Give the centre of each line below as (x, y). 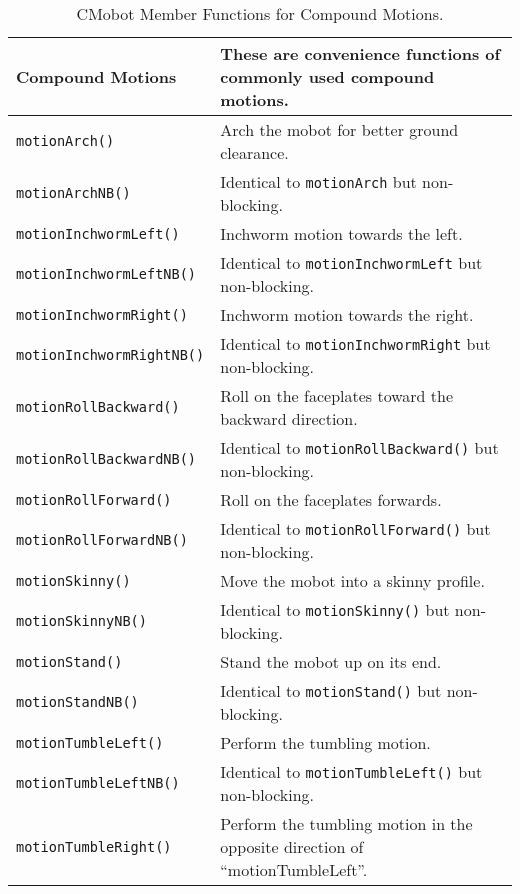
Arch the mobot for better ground (339, 129)
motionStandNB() (77, 702)
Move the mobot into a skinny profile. (352, 580)
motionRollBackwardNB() (106, 459)
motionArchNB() (73, 193)
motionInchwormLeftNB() (106, 274)
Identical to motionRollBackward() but (359, 447)
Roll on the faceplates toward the (337, 395)
